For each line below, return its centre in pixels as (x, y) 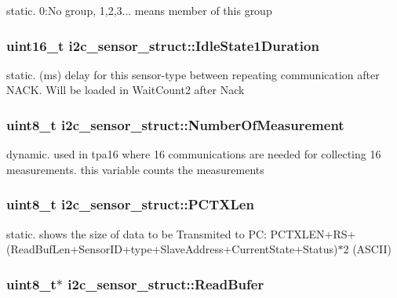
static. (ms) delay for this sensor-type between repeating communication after (193, 74)
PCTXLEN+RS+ (313, 233)
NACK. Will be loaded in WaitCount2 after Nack (126, 90)
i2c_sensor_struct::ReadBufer (166, 283)
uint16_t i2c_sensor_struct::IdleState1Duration (163, 45)
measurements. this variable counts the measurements (135, 169)
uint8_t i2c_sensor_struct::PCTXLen (130, 204)
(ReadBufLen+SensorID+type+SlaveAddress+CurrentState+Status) (172, 249)
